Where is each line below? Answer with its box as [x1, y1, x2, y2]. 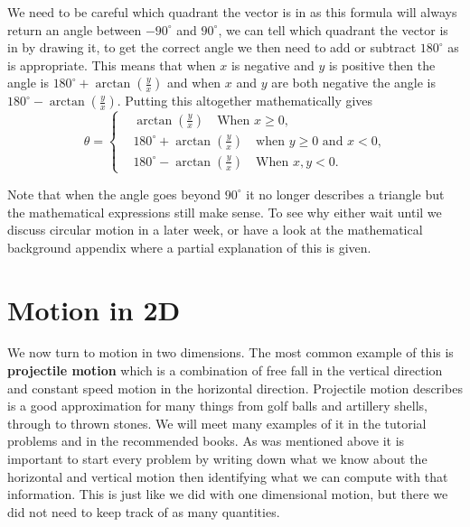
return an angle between [7, 20, 142, 39]
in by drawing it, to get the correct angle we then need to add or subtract [7, 38, 417, 57]
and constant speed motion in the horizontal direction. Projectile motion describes [7, 378, 463, 397]
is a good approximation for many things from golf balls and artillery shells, [7, 396, 428, 415]
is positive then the [328, 55, 436, 74]
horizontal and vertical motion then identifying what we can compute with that [7, 467, 448, 485]
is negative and [230, 55, 315, 74]
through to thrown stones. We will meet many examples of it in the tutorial [7, 413, 427, 432]
